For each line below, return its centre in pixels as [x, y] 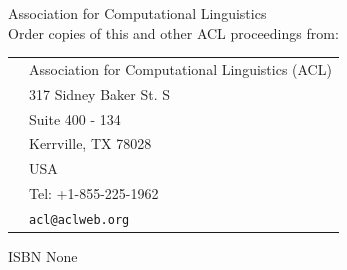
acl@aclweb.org [79, 220]
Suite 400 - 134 [75, 118]
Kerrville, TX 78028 [90, 143]
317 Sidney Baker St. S [100, 93]
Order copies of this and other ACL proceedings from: [173, 32]
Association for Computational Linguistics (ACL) [180, 68]
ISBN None [43, 256]
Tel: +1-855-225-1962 [94, 193]
